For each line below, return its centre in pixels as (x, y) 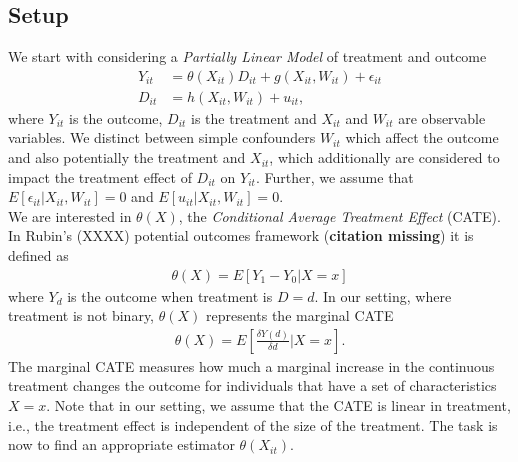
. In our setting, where (383, 295)
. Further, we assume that (334, 176)
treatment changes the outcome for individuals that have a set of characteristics (252, 385)
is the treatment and (254, 117)
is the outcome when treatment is (170, 295)
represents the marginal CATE (299, 315)
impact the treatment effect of (100, 176)
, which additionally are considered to (384, 157)
